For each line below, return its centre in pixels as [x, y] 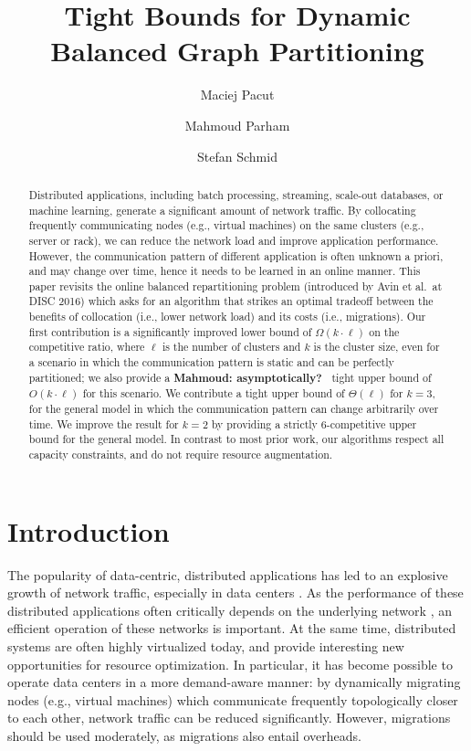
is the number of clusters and [231, 347]
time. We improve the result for [104, 423]
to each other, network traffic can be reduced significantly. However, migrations [229, 718]
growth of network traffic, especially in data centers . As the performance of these [235, 592]
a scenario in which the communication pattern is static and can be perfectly [211, 362]
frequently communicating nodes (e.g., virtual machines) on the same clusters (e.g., [226, 225]
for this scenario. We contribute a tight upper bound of [214, 393]
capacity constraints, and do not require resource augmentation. [181, 455]
